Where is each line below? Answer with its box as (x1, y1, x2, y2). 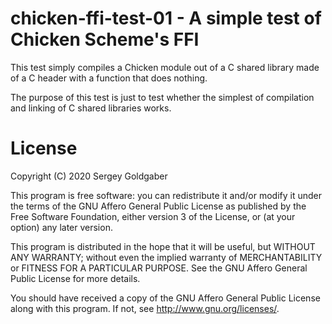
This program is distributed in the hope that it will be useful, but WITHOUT (10, 240, 316, 252)
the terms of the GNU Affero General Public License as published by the (10, 200, 307, 212)
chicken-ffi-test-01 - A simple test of (10, 7, 322, 30)
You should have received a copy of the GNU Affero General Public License (10, 292, 321, 304)
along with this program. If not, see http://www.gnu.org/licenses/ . (10, 302, 280, 314)
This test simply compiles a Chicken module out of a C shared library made (10, 61, 320, 73)
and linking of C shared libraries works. (10, 102, 172, 114)
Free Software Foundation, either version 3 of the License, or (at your (10, 210, 296, 222)
